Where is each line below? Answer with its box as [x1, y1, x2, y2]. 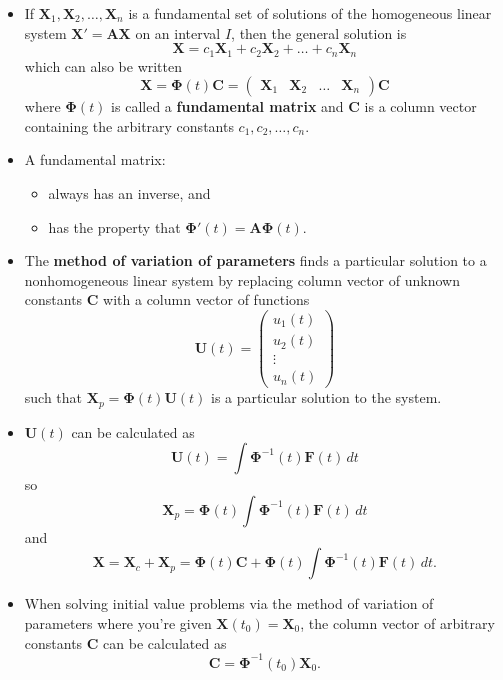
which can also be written [24, 55, 183, 76]
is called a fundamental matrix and [111, 96, 344, 117]
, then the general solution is [231, 22, 407, 43]
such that [24, 387, 83, 408]
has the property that [48, 216, 181, 237]
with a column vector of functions [103, 289, 310, 310]
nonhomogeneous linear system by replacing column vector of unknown [24, 269, 460, 290]
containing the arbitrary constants [24, 115, 234, 136]
